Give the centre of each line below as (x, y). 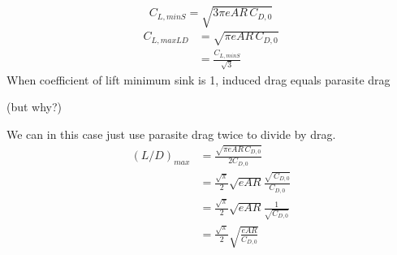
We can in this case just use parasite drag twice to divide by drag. (171, 134)
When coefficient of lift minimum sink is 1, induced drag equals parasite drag (198, 79)
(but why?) (35, 107)
